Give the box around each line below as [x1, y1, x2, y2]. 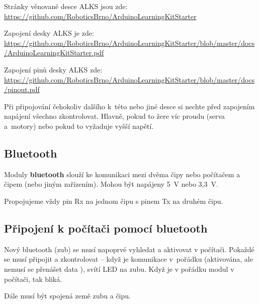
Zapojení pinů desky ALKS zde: [4, 64, 103, 74]
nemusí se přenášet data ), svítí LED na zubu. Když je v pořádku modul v [4, 263, 234, 274]
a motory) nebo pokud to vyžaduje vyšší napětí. [4, 120, 154, 131]
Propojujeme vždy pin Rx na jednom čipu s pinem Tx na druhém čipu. [4, 195, 223, 206]
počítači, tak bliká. [4, 273, 62, 284]
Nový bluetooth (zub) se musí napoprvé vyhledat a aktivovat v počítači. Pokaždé [4, 244, 254, 254]
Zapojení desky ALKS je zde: [4, 28, 94, 38]
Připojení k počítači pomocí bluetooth [4, 220, 208, 236]
